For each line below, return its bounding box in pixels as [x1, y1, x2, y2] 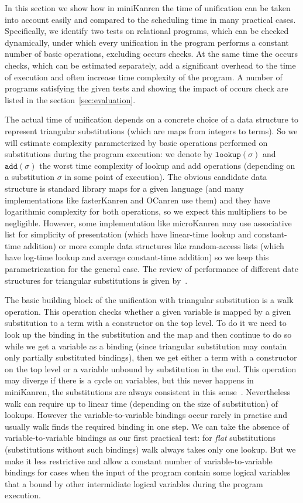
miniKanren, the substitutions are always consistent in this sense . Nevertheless [5, 386, 291, 397]
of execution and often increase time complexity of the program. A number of [5, 70, 283, 83]
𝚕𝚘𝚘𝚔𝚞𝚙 [215, 151, 241, 159]
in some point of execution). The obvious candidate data [64, 171, 267, 183]
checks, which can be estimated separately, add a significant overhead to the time [5, 59, 296, 71]
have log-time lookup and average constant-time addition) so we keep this [5, 251, 269, 263]
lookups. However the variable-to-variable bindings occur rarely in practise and [5, 409, 288, 421]
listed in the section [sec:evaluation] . [5, 93, 136, 106]
